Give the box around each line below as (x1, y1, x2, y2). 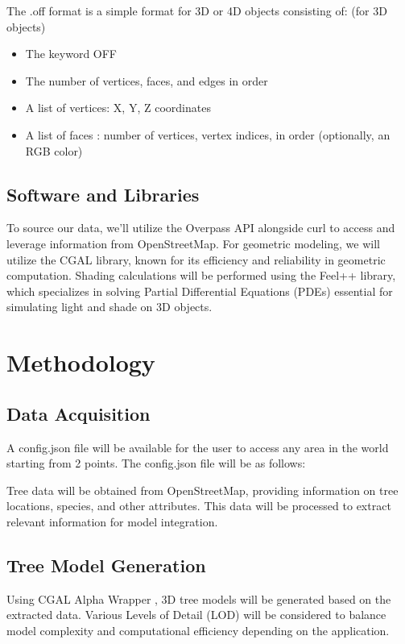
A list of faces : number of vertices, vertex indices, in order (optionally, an (25, 126, 391, 143)
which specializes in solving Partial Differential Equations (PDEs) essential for (6, 282, 393, 299)
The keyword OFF (25, 45, 118, 62)
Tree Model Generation (6, 552, 206, 577)
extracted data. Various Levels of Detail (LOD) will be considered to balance (6, 606, 386, 623)
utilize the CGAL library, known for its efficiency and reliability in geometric (6, 251, 386, 268)
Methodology (6, 346, 155, 379)
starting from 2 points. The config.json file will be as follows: (6, 455, 306, 472)
